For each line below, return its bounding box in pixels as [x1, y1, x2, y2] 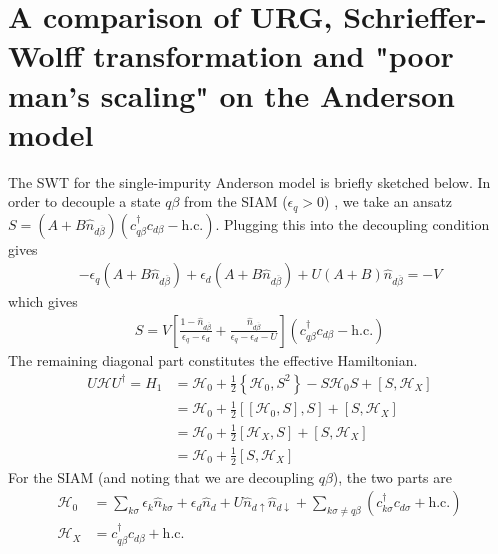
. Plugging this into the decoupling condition [215, 213, 490, 234]
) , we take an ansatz [324, 191, 453, 212]
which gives [8, 291, 78, 312]
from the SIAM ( [184, 191, 288, 212]
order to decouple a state [8, 191, 161, 212]
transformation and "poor [93, 35, 454, 76]
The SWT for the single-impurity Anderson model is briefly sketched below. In [8, 171, 491, 192]
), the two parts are [332, 466, 452, 487]
